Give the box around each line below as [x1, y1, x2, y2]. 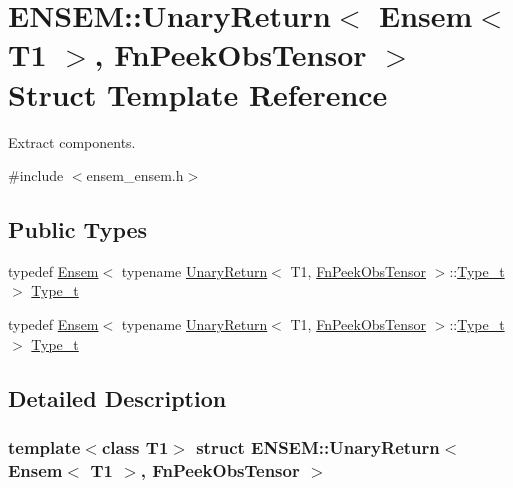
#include [8, 165, 64, 186]
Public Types [8, 214, 148, 245]
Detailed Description [8, 382, 227, 413]
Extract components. [8, 131, 136, 152]
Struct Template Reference [8, 73, 388, 114]
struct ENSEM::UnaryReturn [196, 434, 440, 459]
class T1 [101, 434, 169, 459]
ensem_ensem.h [86, 165, 184, 186]
